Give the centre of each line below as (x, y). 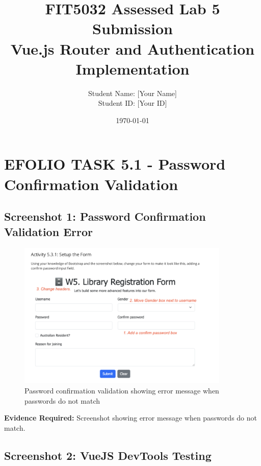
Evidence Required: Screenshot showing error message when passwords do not (130, 418)
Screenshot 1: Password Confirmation (105, 216)
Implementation (133, 68)
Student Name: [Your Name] (133, 93)
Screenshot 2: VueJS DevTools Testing (108, 455)
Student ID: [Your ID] (133, 103)
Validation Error (48, 231)
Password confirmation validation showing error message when (122, 390)
